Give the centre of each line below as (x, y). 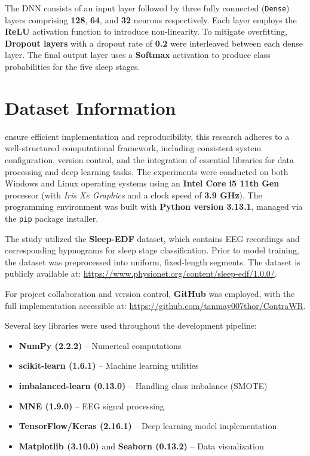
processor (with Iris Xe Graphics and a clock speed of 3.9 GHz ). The (133, 195)
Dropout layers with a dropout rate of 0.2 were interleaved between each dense (154, 43)
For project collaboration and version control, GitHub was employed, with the (150, 293)
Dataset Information (90, 107)
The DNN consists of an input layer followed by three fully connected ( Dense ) (147, 8)
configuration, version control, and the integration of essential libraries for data (150, 159)
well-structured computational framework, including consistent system (133, 148)
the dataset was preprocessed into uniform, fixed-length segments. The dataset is (153, 261)
